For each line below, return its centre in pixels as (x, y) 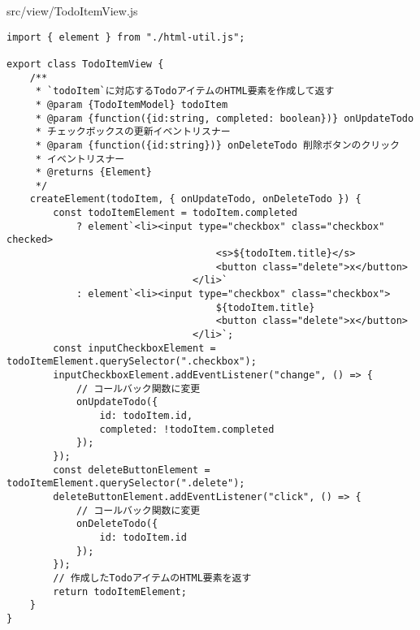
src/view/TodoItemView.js (72, 11)
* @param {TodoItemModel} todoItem (132, 104)
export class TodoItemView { (85, 64)
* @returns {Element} (93, 173)
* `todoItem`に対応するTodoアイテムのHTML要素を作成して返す (185, 91)
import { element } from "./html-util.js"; (126, 37)
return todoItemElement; (120, 591)
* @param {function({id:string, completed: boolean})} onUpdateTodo (225, 118)
